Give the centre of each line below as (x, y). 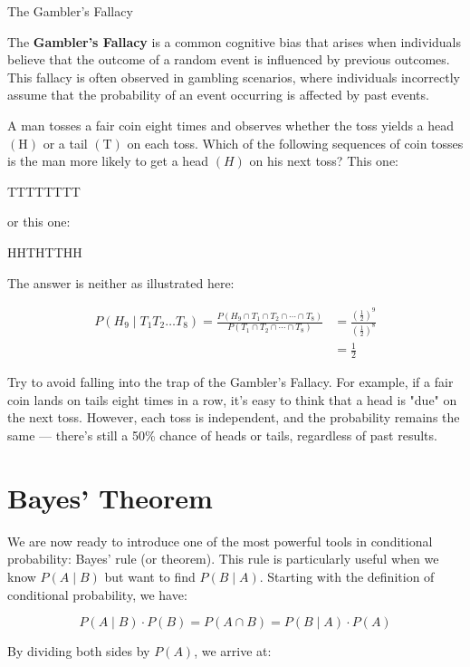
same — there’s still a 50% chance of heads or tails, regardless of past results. (222, 435)
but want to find (150, 576)
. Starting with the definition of (347, 576)
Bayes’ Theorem (110, 497)
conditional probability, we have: (97, 594)
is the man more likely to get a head (108, 161)
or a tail (65, 143)
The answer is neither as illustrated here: (121, 282)
